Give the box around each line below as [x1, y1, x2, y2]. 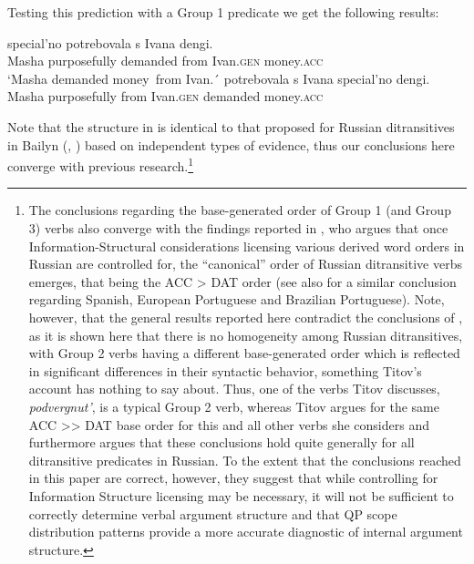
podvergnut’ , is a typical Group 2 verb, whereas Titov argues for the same [28, 396, 439, 415]
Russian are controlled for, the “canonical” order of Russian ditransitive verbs [28, 254, 462, 273]
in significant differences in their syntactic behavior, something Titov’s [28, 361, 422, 380]
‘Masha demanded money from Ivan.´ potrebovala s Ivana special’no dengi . [7, 68, 430, 87]
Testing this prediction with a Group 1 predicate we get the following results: [7, 3, 439, 21]
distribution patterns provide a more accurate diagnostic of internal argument [28, 522, 463, 541]
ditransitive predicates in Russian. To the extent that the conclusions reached [28, 450, 461, 469]
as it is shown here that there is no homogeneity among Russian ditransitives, [28, 325, 463, 344]
